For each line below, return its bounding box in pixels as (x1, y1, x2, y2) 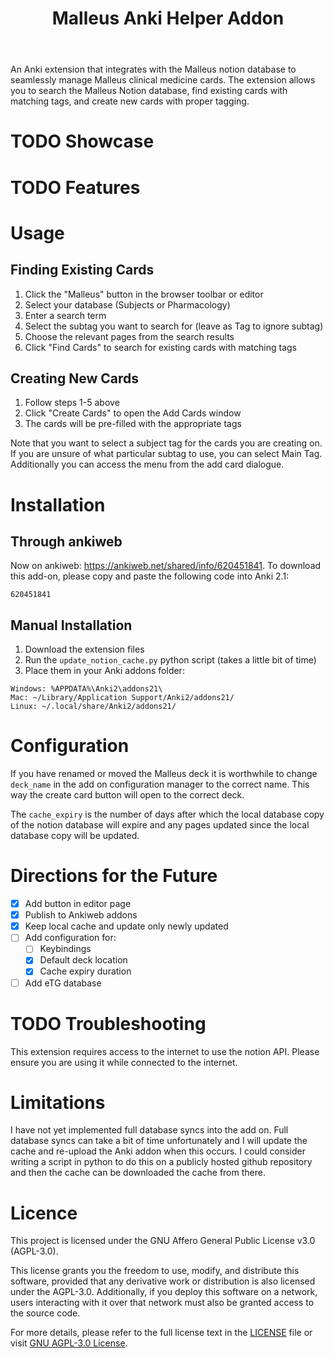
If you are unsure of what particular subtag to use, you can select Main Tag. (10, 448, 323, 460)
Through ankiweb (10, 533, 123, 550)
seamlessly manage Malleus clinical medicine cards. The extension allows (10, 74, 316, 86)
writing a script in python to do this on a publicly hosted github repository (10, 1156, 313, 1168)
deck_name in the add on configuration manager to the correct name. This (10, 778, 310, 791)
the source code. (10, 1307, 81, 1319)
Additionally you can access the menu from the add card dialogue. (10, 458, 285, 471)
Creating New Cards (10, 370, 139, 387)
